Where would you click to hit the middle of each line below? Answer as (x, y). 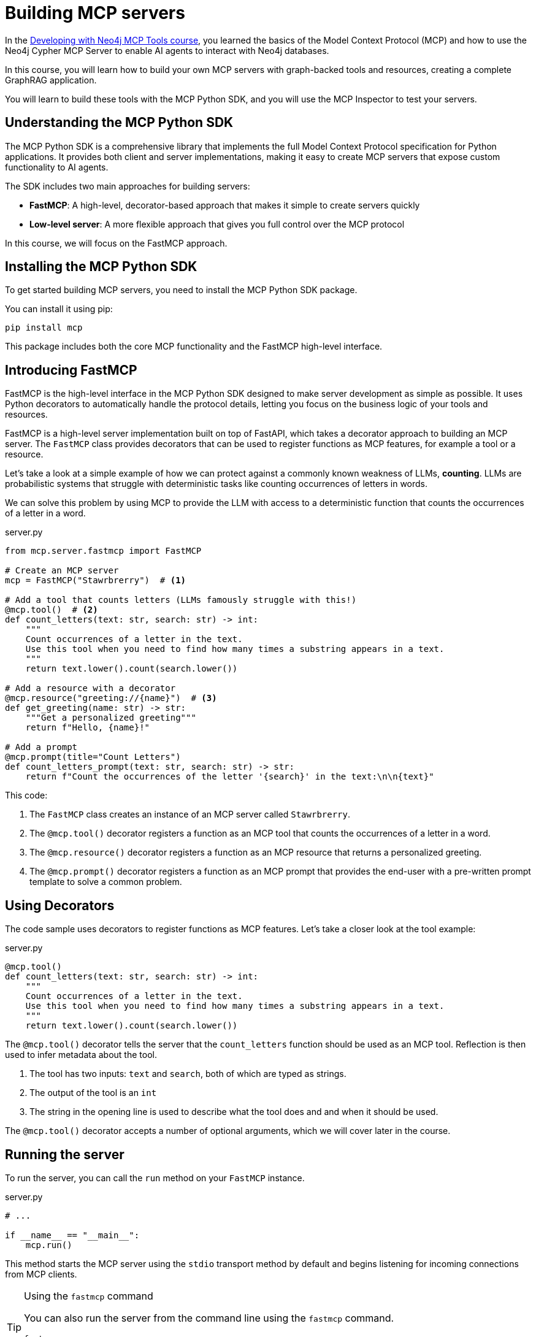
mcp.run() (49, 1245)
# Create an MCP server (62, 571)
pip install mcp (44, 328)
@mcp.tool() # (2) (52, 610)
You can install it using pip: (59, 309)
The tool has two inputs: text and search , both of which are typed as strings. (188, 1074)
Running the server (65, 1154)
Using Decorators (60, 905)
